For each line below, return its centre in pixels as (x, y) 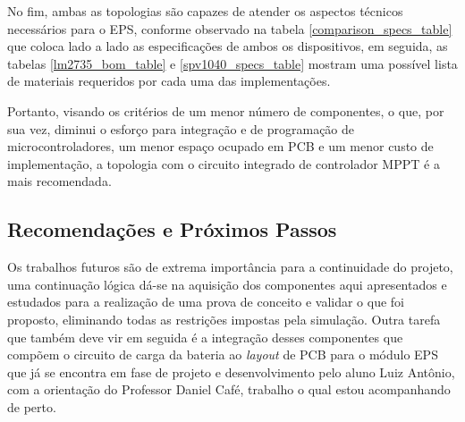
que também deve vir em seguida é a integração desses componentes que (205, 337)
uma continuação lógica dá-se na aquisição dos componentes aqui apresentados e (227, 284)
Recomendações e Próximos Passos (172, 229)
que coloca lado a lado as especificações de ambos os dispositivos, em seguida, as (228, 46)
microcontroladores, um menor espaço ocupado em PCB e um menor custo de (220, 146)
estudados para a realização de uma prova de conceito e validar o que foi (206, 302)
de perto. (32, 406)
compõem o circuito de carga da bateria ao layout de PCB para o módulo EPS (223, 354)
